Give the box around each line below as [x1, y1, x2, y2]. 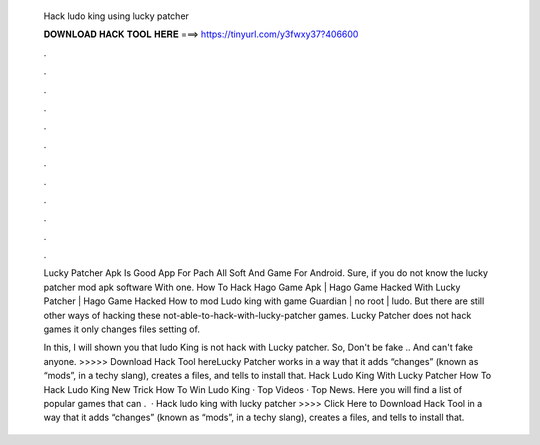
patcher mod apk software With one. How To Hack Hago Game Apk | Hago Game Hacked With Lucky [43, 281, 461, 293]
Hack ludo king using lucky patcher [43, 10, 190, 22]
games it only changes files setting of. [43, 323, 200, 335]
